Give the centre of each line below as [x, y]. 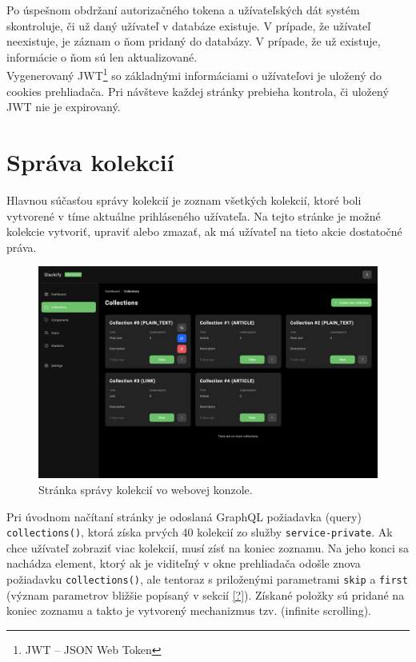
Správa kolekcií [90, 162]
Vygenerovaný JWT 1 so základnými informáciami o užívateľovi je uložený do [194, 74]
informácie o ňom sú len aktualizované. [102, 56]
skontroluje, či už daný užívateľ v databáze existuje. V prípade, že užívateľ [189, 25]
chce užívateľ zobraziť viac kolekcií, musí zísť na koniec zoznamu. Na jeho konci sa [208, 547]
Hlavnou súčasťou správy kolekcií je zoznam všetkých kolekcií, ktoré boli [184, 199]
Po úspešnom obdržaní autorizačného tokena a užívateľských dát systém [183, 10]
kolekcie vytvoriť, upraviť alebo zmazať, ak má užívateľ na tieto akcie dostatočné [204, 231]
